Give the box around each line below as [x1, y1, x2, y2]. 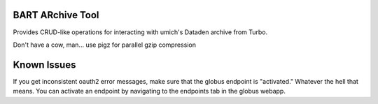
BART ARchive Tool [13, 9, 99, 21]
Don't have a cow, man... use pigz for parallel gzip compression [13, 40, 196, 49]
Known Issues [13, 59, 76, 70]
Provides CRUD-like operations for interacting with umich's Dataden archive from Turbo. [13, 28, 268, 36]
